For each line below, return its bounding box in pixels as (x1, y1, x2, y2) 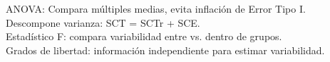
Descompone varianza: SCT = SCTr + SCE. (6, 15, 200, 30)
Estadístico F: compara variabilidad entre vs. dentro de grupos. (6, 29, 282, 44)
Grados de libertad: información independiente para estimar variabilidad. (6, 42, 325, 57)
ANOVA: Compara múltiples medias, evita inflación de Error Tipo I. (6, 1, 306, 15)
